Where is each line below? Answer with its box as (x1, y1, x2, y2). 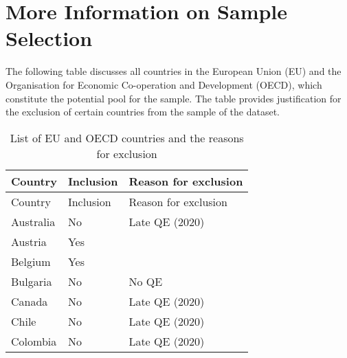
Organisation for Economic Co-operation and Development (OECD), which (5, 77, 322, 91)
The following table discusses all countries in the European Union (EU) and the (5, 64, 342, 78)
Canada (11, 293, 48, 309)
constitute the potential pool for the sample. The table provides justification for (5, 91, 342, 105)
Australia (11, 213, 56, 230)
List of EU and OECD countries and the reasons (10, 129, 244, 146)
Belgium (11, 253, 51, 269)
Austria (11, 233, 47, 249)
